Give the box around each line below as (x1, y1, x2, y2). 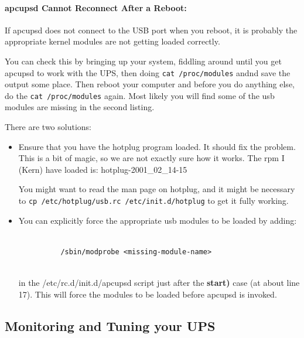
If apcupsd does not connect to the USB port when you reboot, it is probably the (5, 23, 298, 36)
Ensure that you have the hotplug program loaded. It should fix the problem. (18, 140, 296, 152)
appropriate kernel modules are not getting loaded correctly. (5, 35, 220, 47)
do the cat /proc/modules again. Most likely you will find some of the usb (5, 89, 275, 101)
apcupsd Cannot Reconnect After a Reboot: (5, 1, 187, 13)
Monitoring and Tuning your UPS (5, 316, 216, 334)
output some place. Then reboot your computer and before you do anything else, (5, 78, 295, 90)
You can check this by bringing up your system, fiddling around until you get (5, 54, 282, 67)
